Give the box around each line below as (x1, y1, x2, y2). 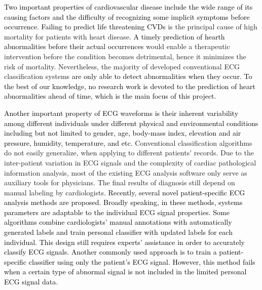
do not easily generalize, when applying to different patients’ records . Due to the (4, 147, 254, 158)
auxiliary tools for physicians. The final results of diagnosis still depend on (4, 177, 235, 188)
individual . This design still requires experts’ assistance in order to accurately (4, 236, 245, 247)
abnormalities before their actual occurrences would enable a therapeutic (4, 41, 230, 52)
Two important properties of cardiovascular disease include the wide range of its (4, 2, 253, 12)
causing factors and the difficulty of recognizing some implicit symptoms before (4, 11, 250, 22)
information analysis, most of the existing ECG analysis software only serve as (4, 167, 247, 178)
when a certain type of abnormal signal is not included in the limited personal (4, 266, 247, 277)
